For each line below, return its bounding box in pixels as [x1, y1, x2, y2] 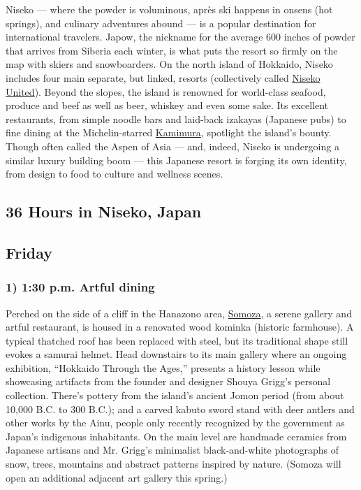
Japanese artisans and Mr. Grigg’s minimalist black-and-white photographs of [6, 442, 339, 457]
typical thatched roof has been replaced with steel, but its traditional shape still [6, 333, 348, 347]
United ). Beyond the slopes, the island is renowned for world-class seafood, [6, 84, 326, 99]
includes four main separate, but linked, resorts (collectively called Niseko [6, 70, 321, 85]
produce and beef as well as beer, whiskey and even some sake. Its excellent [6, 98, 329, 113]
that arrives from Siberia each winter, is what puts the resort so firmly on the [6, 43, 338, 57]
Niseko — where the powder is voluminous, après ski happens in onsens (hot [6, 2, 333, 16]
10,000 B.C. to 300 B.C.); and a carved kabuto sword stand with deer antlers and [6, 401, 355, 416]
